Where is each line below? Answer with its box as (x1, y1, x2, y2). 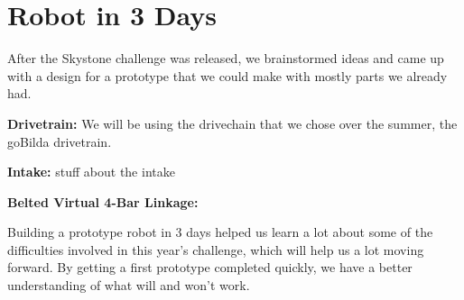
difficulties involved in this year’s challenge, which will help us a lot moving (7, 240, 424, 259)
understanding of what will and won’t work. (7, 276, 250, 295)
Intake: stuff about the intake (7, 162, 175, 181)
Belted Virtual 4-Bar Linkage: (7, 192, 199, 211)
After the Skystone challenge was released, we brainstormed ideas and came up (7, 49, 444, 68)
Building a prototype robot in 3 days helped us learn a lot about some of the (7, 223, 433, 241)
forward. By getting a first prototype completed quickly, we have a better (7, 258, 413, 277)
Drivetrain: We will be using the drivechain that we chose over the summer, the (7, 114, 458, 132)
